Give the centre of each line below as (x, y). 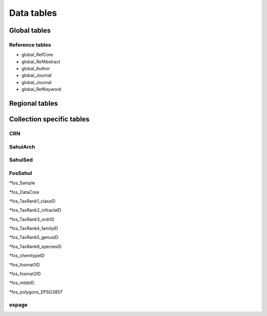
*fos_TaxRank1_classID (32, 201)
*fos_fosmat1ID (24, 265)
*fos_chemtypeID (27, 256)
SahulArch (22, 147)
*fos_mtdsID (22, 283)
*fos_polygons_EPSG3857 (36, 292)
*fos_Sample (22, 183)
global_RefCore (37, 55)
